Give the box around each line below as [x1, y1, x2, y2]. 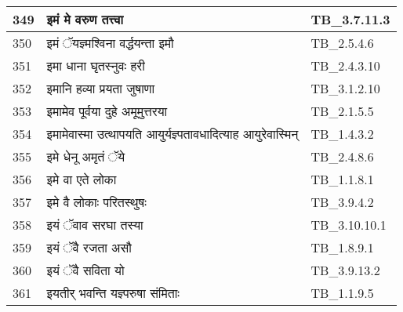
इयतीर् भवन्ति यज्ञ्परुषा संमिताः [46, 284, 180, 302]
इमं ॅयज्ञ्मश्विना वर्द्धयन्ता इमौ [46, 34, 174, 52]
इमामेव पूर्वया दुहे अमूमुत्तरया [46, 102, 168, 120]
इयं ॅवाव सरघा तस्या [46, 216, 143, 234]
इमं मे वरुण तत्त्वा [46, 10, 124, 28]
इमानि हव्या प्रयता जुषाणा [46, 79, 155, 97]
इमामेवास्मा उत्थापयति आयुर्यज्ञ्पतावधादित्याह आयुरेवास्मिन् [46, 125, 299, 143]
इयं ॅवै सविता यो [46, 261, 125, 279]
